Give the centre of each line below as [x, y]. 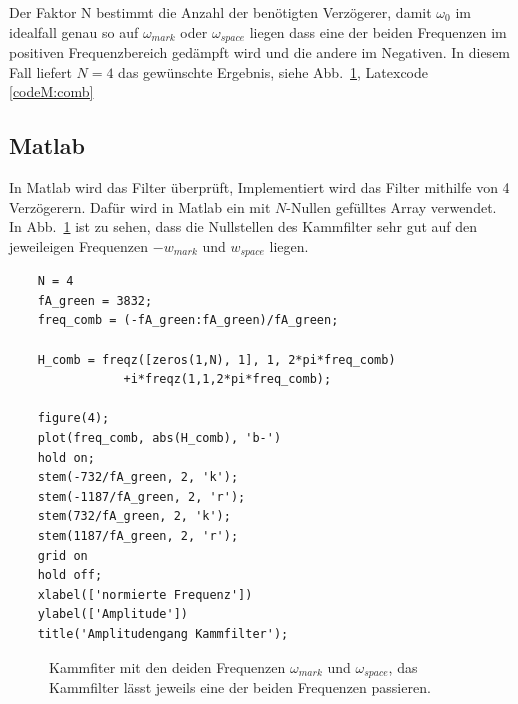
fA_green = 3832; [95, 300]
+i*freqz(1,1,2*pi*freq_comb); [227, 379]
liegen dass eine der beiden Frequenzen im [378, 31]
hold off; [70, 575]
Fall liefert [40, 71]
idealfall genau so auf [74, 31]
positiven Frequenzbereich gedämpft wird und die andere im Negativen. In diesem [260, 52]
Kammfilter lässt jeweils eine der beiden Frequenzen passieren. [240, 687]
